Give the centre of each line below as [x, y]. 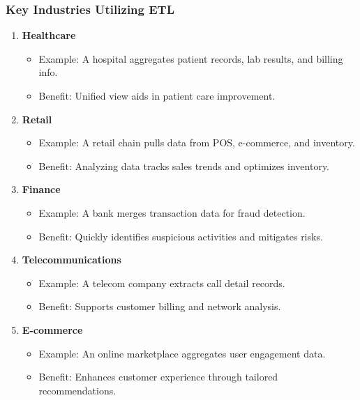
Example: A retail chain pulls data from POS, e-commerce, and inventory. [197, 143]
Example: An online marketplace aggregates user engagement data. [182, 353]
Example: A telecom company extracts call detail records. [162, 283]
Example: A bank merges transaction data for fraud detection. [172, 212]
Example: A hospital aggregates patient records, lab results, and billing [191, 58]
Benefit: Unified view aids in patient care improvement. [157, 95]
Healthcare [49, 35]
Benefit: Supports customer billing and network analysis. [160, 306]
